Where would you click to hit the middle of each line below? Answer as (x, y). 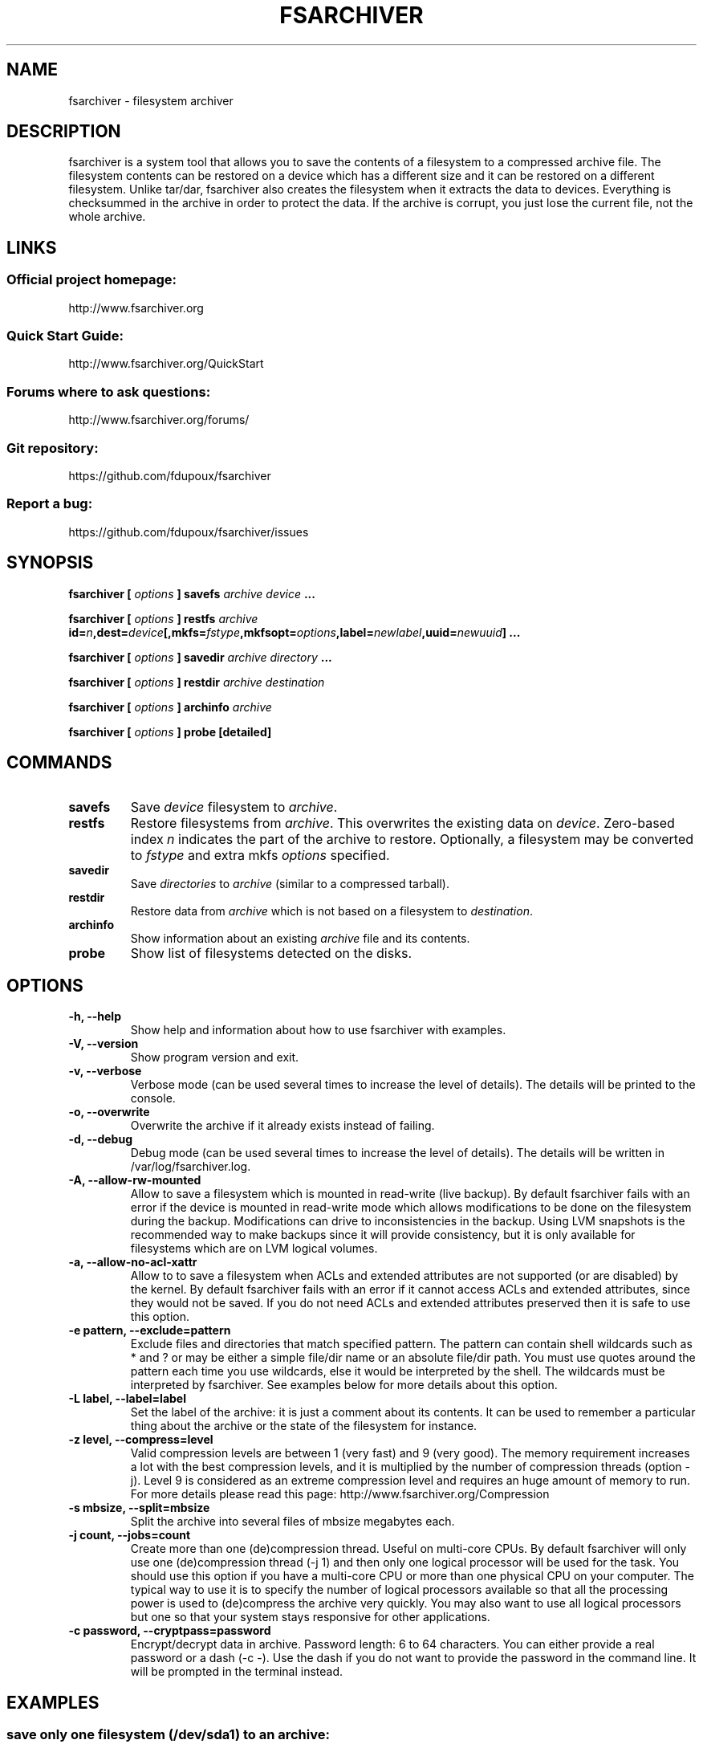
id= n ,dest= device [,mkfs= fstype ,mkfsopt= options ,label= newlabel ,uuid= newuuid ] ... (295, 632)
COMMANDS (59, 762)
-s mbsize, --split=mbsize (139, 1508)
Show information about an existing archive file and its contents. (300, 939)
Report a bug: (50, 504)
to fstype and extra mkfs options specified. (260, 856)
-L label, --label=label (127, 1399)
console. (153, 1098)
